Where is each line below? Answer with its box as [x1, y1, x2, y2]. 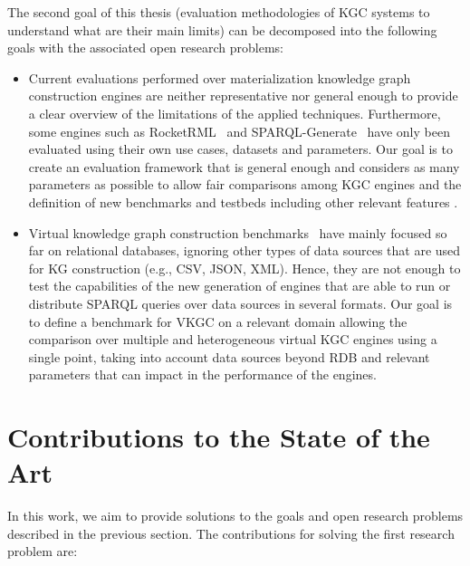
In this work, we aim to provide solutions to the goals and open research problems [7, 506, 464, 525]
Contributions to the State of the [7, 418, 430, 456]
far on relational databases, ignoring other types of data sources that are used [28, 241, 461, 260]
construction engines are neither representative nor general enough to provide [28, 86, 458, 105]
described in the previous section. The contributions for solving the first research [7, 523, 455, 542]
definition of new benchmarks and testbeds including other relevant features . [28, 192, 458, 211]
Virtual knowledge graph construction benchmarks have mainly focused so [28, 223, 447, 242]
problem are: [7, 542, 78, 561]
